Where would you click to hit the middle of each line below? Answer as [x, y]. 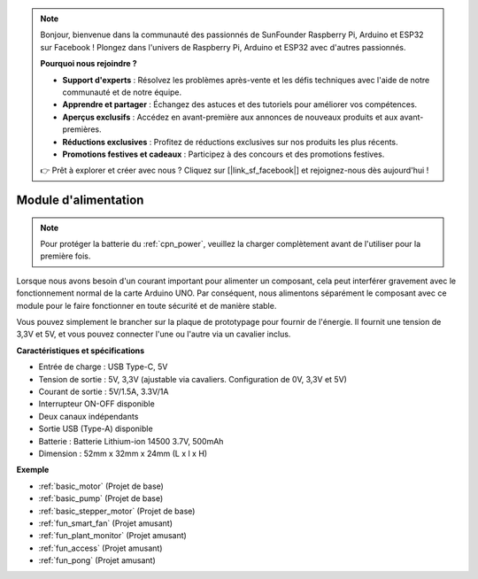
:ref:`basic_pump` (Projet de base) [101, 498]
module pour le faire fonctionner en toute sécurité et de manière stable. [146, 305]
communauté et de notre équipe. [122, 92]
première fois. [66, 256]
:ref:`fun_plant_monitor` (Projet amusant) [113, 536]
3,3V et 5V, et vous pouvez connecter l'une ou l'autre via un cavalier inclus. [154, 334]
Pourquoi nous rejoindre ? [89, 64]
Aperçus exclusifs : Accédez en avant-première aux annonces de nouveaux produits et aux [230, 117]
